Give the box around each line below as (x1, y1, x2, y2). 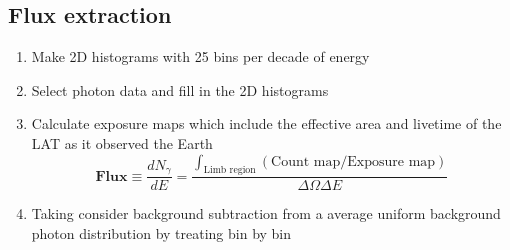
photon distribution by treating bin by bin (31, 223, 292, 243)
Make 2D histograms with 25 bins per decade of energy (31, 46, 370, 67)
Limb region (203, 165, 256, 176)
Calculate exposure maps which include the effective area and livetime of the (31, 113, 502, 134)
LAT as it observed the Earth (31, 132, 213, 153)
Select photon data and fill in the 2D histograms (31, 79, 329, 100)
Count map (271, 154, 341, 169)
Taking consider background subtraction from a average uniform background (31, 203, 501, 224)
